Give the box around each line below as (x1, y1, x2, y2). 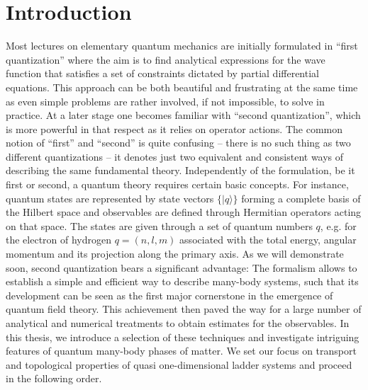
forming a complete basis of (241, 190, 361, 205)
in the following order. (6, 371, 102, 386)
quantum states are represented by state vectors (6, 190, 214, 205)
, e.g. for (320, 218, 357, 233)
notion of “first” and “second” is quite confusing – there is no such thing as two (6, 135, 351, 150)
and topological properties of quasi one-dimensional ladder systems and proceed (6, 357, 352, 372)
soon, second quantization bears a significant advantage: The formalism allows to (6, 260, 357, 275)
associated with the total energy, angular (179, 232, 357, 247)
